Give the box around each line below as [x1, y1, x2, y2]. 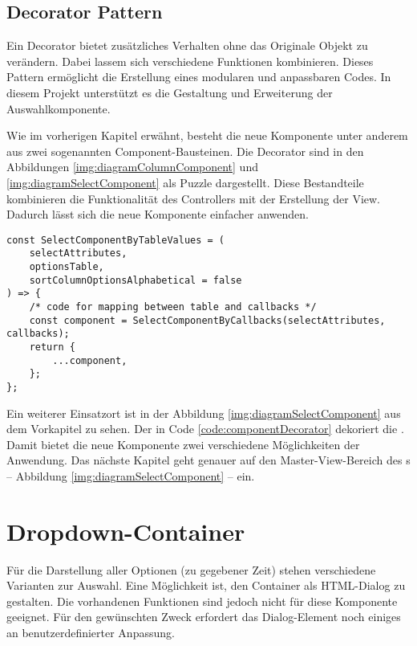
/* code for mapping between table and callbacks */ [29, 301, 317, 313]
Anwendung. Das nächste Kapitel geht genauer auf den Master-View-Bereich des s [6, 452, 411, 468]
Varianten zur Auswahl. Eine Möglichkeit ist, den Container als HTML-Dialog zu [6, 577, 406, 594]
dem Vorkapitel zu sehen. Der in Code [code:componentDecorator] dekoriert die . [6, 420, 404, 437]
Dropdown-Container [6, 514, 245, 547]
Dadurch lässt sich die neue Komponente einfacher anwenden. [6, 206, 309, 223]
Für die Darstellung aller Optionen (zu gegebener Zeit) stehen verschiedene [6, 561, 376, 578]
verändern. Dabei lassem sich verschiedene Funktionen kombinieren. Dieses [6, 52, 374, 69]
